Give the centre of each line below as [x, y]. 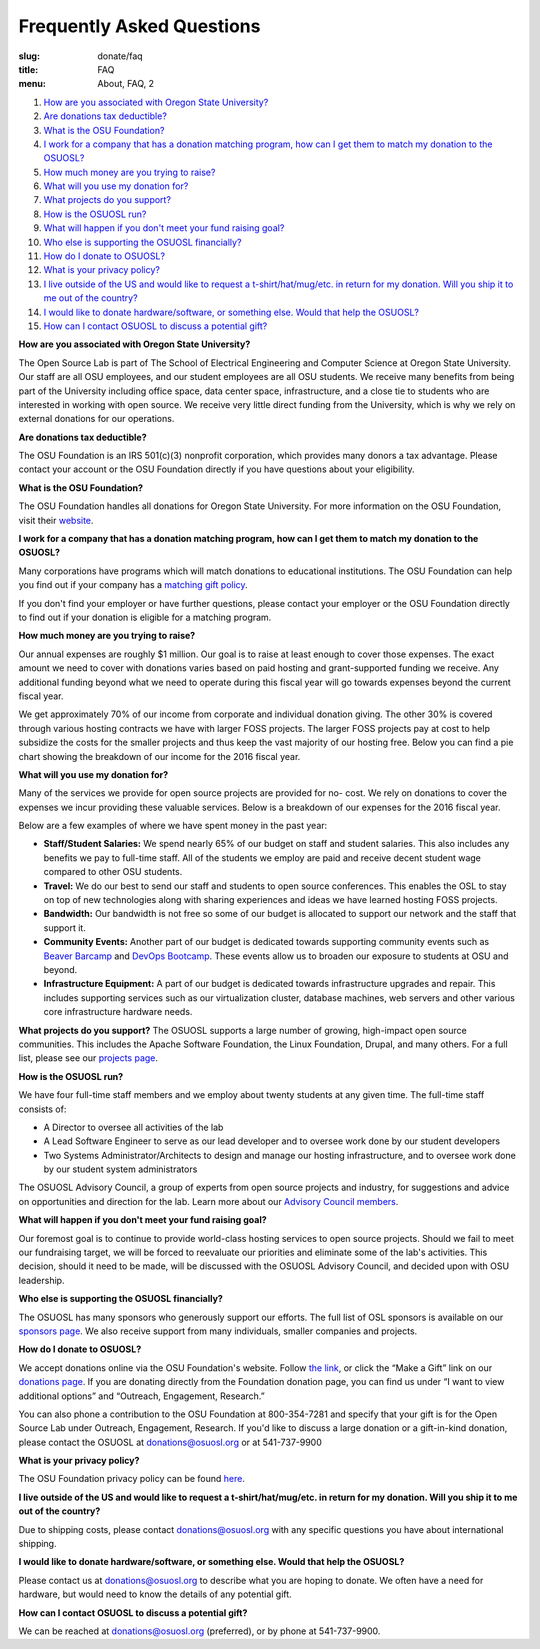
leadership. [41, 1280]
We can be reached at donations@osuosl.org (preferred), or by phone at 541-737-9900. [199, 1631]
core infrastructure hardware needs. [118, 1012]
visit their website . [56, 520]
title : [28, 69]
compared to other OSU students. [113, 872]
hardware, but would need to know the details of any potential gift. [155, 1594]
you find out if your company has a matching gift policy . [133, 585]
